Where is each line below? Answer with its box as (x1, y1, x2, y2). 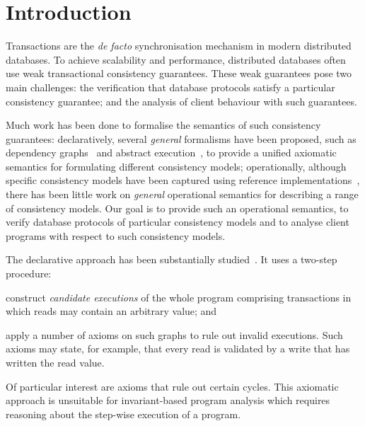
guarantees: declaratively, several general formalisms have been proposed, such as (6, 131, 357, 146)
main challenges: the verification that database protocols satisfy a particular (6, 79, 335, 94)
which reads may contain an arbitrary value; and (6, 304, 217, 318)
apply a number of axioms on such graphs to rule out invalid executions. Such (6, 327, 343, 342)
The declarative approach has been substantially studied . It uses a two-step (6, 252, 337, 267)
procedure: (6, 266, 52, 281)
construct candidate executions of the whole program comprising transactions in (6, 289, 352, 304)
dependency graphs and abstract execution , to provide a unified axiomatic (6, 145, 337, 160)
